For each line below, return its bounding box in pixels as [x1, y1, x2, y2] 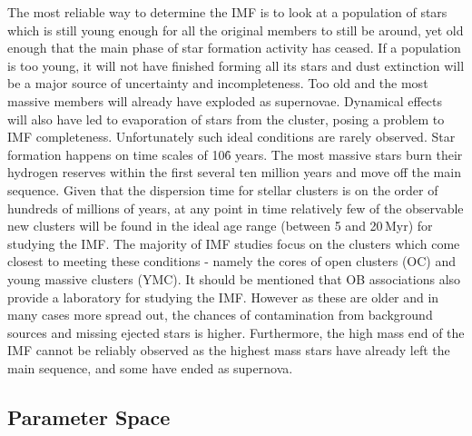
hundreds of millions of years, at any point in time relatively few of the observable [7, 198, 464, 217]
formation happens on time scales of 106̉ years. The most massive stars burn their [7, 144, 463, 163]
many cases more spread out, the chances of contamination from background [7, 305, 433, 324]
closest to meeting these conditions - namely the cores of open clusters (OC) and [7, 252, 457, 271]
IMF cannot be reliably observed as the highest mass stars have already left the [7, 341, 450, 360]
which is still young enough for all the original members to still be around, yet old [7, 20, 464, 39]
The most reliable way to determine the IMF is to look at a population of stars [7, 3, 447, 21]
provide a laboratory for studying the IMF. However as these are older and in [7, 287, 439, 306]
